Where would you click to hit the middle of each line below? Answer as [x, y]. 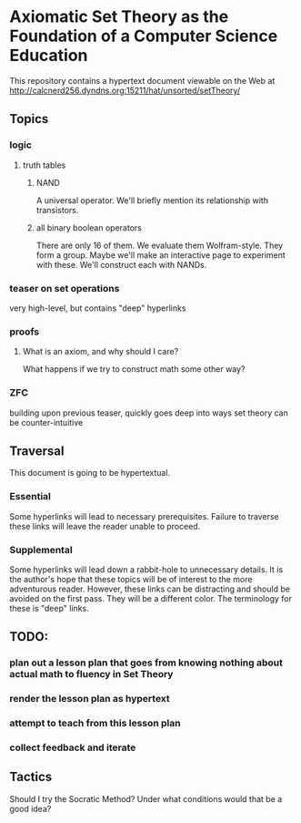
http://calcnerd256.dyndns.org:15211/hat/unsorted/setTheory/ [125, 90]
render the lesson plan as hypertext [90, 699]
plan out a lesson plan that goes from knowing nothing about [146, 663]
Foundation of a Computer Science [144, 36]
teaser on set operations [65, 288]
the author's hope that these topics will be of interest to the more [131, 579]
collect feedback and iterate [73, 747]
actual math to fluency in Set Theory [91, 674]
